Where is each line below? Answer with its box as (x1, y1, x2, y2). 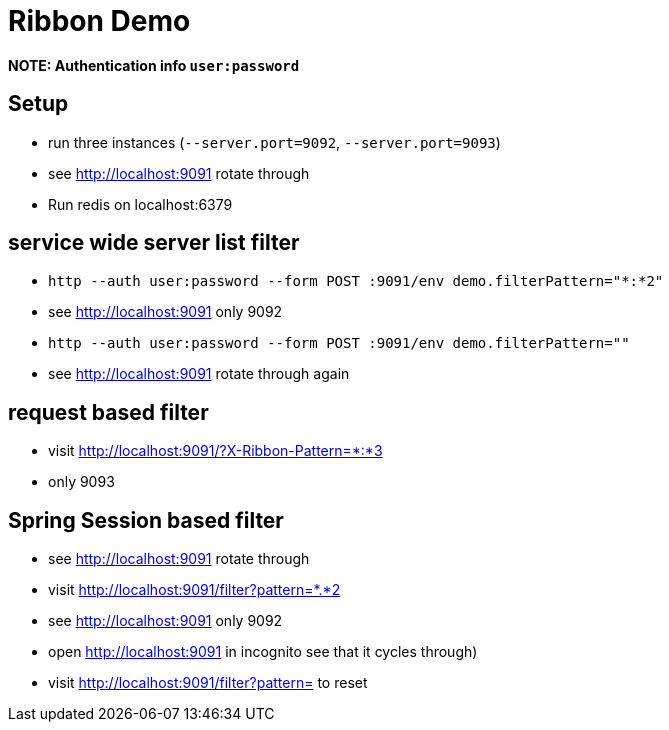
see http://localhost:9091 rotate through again (48, 365, 350, 383)
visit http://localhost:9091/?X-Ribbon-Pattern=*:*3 (48, 442, 383, 460)
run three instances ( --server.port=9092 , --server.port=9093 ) (48, 133, 501, 151)
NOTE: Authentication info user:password (8, 56, 300, 74)
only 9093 (48, 473, 115, 491)
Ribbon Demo (8, 4, 191, 38)
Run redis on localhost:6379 (48, 195, 233, 213)
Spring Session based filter (8, 507, 284, 533)
